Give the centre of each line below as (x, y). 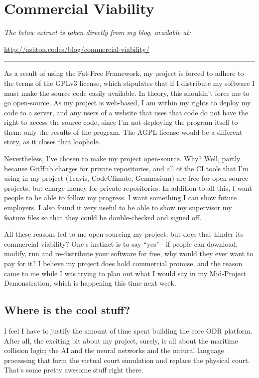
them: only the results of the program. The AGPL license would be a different (123, 132)
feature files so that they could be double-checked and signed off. (103, 217)
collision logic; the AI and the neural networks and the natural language (114, 350)
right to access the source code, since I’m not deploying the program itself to (121, 122)
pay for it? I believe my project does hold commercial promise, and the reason (123, 263)
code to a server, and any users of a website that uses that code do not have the (126, 112)
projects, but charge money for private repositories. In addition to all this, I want (128, 188)
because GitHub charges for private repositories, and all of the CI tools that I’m (126, 168)
